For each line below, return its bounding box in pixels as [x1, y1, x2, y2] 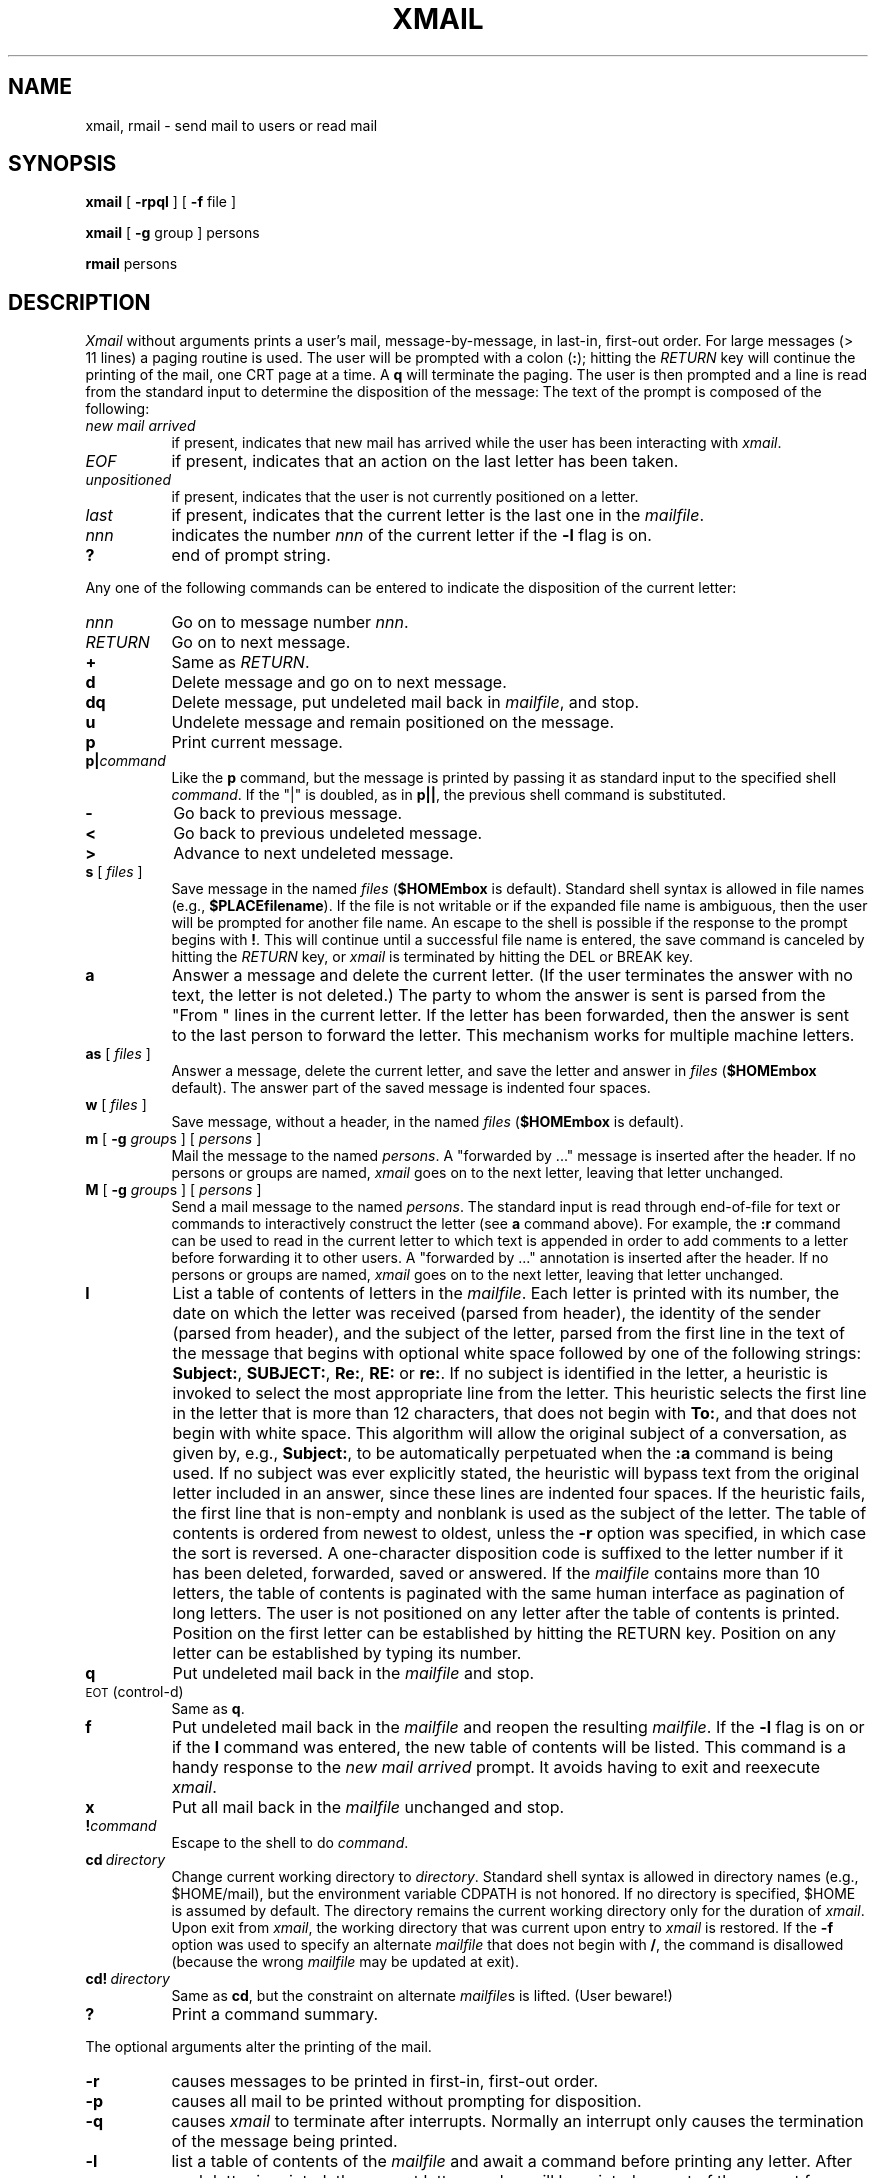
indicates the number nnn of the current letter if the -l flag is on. [171, 525, 652, 546]
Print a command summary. [171, 2004, 379, 2025]
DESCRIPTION [8, 289, 151, 315]
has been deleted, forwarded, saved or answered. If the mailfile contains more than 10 [172, 1563, 821, 1584]
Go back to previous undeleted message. [173, 823, 483, 844]
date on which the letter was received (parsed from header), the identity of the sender [172, 1303, 821, 1324]
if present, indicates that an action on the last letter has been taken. [171, 451, 679, 472]
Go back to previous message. [173, 803, 403, 824]
